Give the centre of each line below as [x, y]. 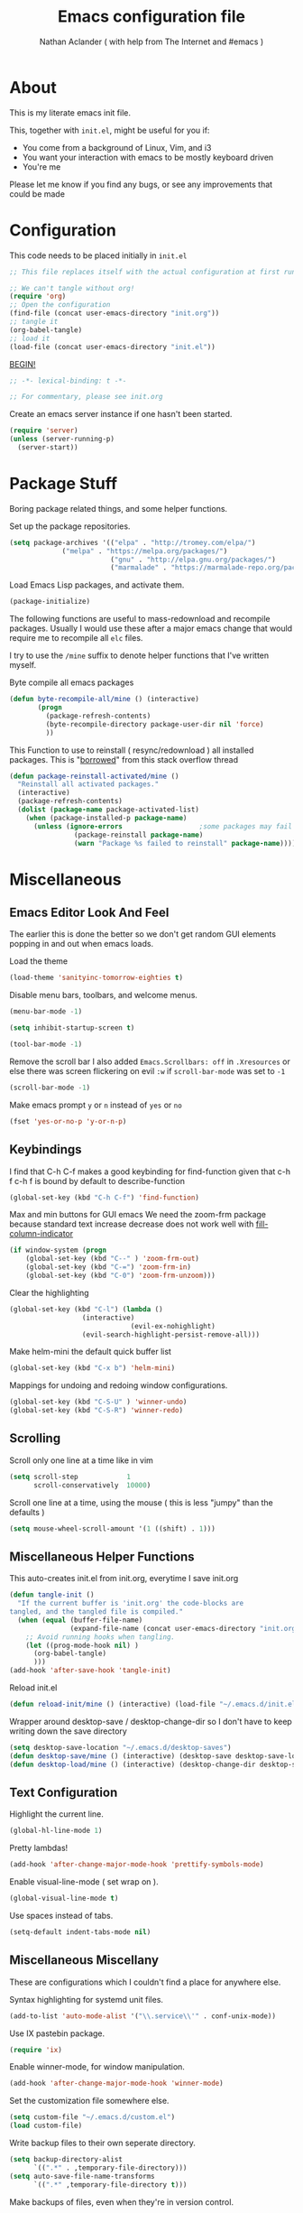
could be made [37, 194]
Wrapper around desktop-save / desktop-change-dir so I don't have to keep [151, 1721]
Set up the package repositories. [70, 526]
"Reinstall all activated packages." [88, 784]
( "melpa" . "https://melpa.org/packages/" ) [145, 551]
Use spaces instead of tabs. [61, 1915]
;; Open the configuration [60, 305]
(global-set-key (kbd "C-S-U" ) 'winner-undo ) [98, 1402]
